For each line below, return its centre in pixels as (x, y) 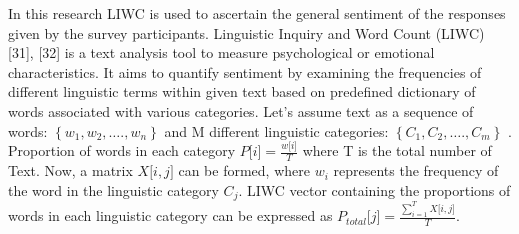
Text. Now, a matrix (70, 170)
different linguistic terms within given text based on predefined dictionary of (242, 91)
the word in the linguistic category (113, 189)
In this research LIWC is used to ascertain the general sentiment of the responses (257, 13)
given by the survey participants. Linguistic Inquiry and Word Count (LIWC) (246, 32)
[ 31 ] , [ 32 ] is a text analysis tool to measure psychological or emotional (221, 52)
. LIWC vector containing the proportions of (374, 189)
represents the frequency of (416, 170)
